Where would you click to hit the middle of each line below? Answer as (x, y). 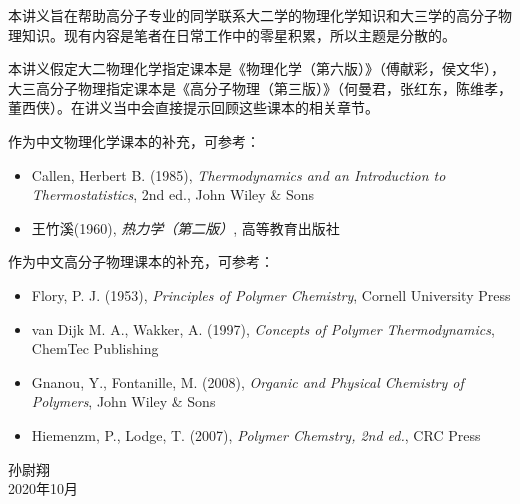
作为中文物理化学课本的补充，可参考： (134, 140)
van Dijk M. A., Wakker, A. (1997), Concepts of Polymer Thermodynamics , (263, 328)
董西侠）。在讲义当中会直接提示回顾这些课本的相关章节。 (193, 107)
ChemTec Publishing (95, 348)
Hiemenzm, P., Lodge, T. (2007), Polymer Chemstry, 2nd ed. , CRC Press (256, 434)
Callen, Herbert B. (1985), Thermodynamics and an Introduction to (238, 174)
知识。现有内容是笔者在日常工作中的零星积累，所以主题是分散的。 (238, 34)
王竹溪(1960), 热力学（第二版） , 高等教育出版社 (185, 227)
